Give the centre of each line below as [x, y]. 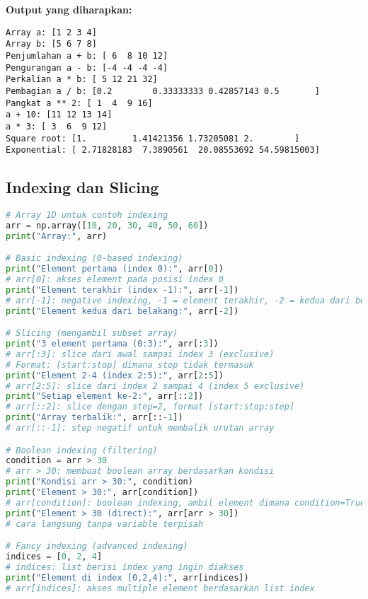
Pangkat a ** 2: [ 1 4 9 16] [79, 103]
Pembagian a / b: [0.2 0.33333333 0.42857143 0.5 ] [163, 91]
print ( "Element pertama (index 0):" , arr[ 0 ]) [115, 269]
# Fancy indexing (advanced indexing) [97, 546]
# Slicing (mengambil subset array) [92, 333]
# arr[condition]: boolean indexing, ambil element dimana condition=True [186, 502]
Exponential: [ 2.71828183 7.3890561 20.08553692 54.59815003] [163, 150]
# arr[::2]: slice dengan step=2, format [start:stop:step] [150, 407]
